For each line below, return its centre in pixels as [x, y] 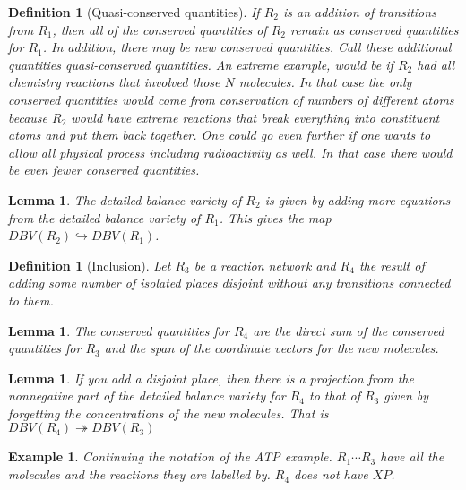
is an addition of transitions [359, 12]
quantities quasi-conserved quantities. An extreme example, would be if [201, 64]
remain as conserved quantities [375, 29]
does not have [331, 474]
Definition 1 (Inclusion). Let [90, 265]
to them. [31, 300]
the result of [392, 265]
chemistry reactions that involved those [114, 82]
